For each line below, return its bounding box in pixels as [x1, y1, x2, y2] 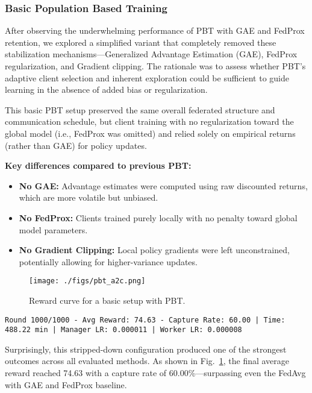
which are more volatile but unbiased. [19, 191, 158, 204]
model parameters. [19, 223, 88, 236]
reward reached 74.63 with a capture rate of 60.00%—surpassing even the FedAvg [5, 366, 306, 379]
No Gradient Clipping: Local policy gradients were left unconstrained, [19, 244, 290, 256]
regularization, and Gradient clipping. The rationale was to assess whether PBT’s [5, 60, 306, 72]
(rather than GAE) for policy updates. [5, 139, 147, 151]
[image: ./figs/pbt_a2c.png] [29, 277, 146, 286]
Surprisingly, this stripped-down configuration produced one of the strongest [5, 342, 287, 355]
